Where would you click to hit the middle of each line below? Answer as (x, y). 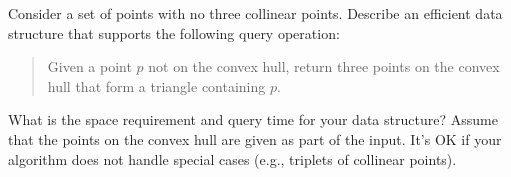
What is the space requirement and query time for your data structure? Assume (253, 119)
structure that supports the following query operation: (174, 32)
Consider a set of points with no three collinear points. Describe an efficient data (255, 13)
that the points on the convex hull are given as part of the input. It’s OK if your (255, 138)
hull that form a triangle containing (156, 85)
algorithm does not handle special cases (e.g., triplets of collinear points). (232, 158)
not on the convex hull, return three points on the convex (324, 66)
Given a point (89, 66)
